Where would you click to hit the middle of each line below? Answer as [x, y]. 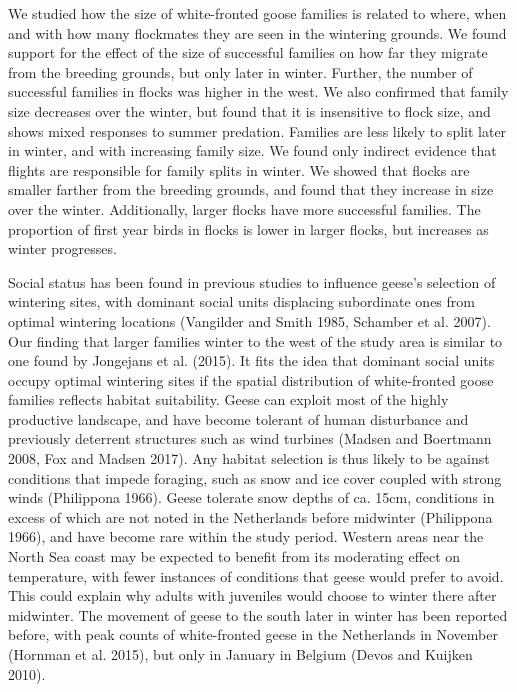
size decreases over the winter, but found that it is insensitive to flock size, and [249, 110]
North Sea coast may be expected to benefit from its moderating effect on [234, 556]
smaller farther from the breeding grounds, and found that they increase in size [251, 189]
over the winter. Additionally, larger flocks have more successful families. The [244, 208]
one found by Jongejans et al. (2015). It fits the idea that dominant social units [251, 360]
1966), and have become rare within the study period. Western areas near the [246, 536]
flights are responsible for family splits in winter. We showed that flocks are [239, 169]
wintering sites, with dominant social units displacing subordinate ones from [241, 301]
